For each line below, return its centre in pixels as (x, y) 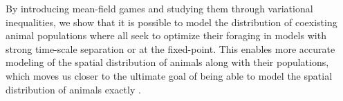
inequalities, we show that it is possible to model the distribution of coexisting (171, 22)
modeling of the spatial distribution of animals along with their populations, (167, 62)
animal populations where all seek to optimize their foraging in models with (166, 35)
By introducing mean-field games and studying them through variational (159, 8)
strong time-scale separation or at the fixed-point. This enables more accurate (170, 48)
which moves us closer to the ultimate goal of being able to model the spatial (169, 75)
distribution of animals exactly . (73, 89)
